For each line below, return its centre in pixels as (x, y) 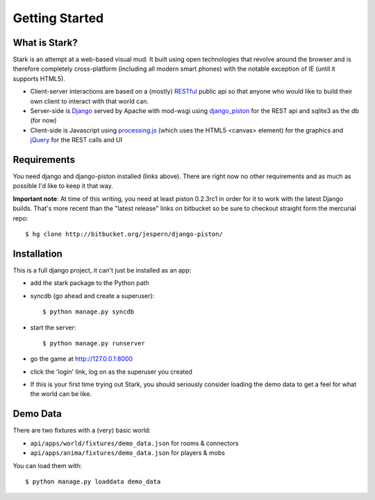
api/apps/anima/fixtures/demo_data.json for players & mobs (128, 453)
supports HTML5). (39, 78)
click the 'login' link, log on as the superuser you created (111, 372)
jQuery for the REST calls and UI (76, 140)
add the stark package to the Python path (90, 283)
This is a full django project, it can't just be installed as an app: (102, 270)
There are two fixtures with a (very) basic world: (82, 431)
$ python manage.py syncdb (89, 312)
